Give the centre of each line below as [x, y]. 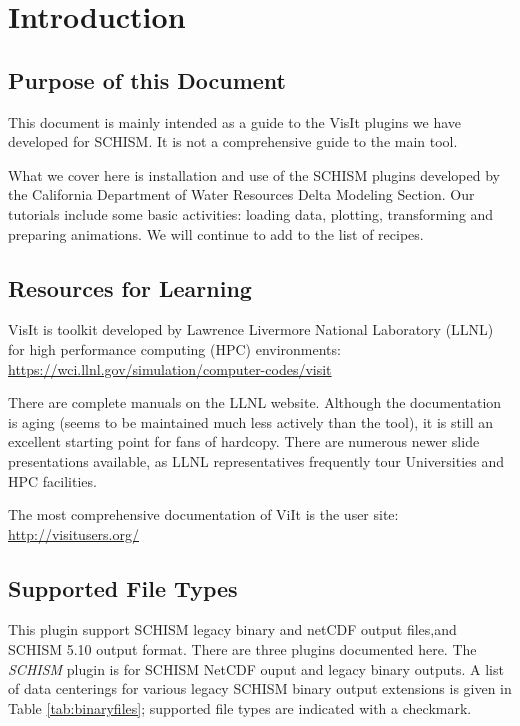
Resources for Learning [130, 287]
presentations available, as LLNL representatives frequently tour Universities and [256, 460]
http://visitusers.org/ [73, 533]
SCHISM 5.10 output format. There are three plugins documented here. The [242, 649]
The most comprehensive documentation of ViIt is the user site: [203, 514]
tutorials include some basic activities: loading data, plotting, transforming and [251, 213]
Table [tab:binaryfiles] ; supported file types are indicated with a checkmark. [240, 707]
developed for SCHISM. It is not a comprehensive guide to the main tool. [233, 141]
